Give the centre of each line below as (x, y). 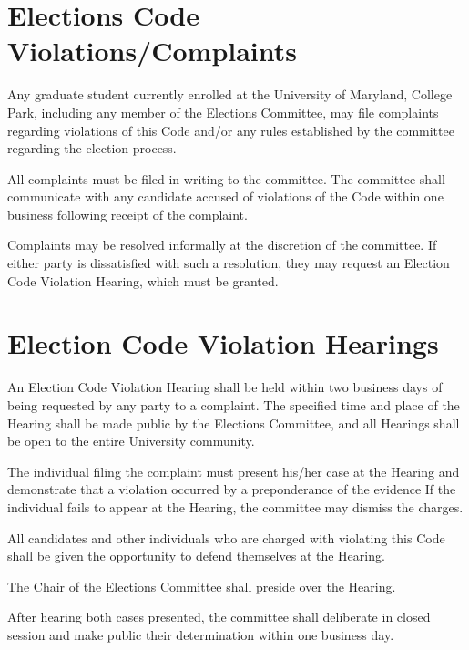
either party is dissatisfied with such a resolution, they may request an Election (229, 263)
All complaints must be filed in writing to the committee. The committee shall (226, 178)
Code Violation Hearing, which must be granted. (143, 280)
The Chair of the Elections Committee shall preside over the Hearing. (202, 586)
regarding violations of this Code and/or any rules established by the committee (231, 130)
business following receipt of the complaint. (127, 214)
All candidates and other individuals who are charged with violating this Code (226, 537)
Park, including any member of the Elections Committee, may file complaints (223, 112)
